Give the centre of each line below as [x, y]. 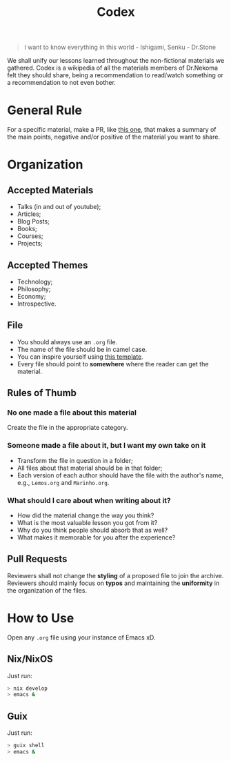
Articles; [29, 214]
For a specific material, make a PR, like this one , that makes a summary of [112, 130]
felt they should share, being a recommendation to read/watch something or [115, 75]
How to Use [41, 619]
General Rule [45, 110]
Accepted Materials [50, 190]
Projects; [30, 244]
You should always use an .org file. [67, 342]
